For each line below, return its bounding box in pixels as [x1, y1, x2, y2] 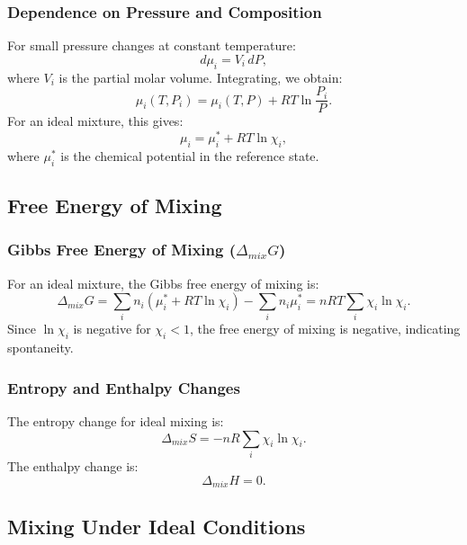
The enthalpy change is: [7, 456, 139, 475]
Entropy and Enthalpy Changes [7, 376, 240, 398]
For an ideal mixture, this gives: [7, 112, 184, 130]
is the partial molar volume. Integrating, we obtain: [58, 67, 343, 86]
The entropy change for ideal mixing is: [7, 412, 224, 431]
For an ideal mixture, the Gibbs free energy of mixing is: [7, 273, 319, 292]
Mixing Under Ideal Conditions [7, 513, 306, 541]
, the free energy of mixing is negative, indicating [189, 319, 461, 338]
